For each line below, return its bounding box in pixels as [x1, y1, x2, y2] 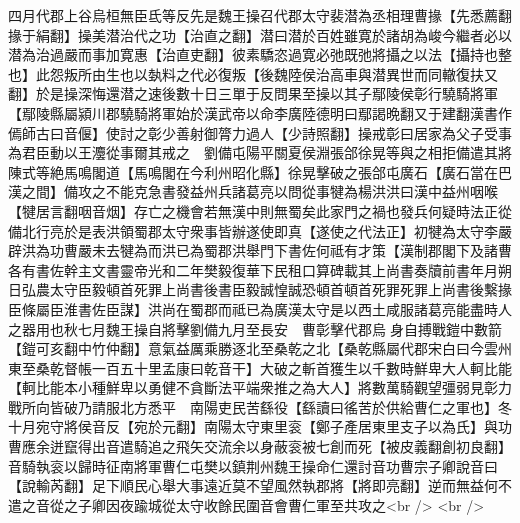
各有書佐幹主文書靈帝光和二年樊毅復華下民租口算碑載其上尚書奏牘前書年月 [8, 259, 498, 280]
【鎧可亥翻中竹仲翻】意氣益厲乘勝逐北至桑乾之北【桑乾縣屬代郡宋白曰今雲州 [8, 338, 512, 359]
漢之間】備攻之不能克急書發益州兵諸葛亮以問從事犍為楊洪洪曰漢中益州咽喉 [8, 181, 498, 202]
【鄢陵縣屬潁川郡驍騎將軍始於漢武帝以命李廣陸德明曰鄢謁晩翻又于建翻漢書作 [8, 102, 512, 123]
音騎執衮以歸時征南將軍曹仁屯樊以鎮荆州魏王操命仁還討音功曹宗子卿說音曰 [8, 455, 498, 476]
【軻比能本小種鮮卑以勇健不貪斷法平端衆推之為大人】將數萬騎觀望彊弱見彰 [8, 377, 498, 398]
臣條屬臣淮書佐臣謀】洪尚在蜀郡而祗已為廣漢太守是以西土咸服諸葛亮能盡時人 [8, 298, 512, 319]
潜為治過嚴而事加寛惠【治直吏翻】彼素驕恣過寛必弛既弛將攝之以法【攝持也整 [8, 44, 512, 65]
